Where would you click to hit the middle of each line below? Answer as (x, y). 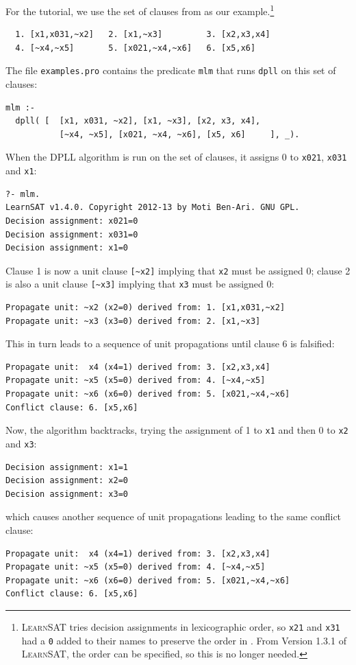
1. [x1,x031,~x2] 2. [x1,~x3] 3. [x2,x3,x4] (143, 35)
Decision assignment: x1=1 (67, 467)
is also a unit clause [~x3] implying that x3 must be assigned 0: (140, 284)
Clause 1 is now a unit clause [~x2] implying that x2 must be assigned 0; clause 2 (178, 270)
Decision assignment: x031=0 (72, 234)
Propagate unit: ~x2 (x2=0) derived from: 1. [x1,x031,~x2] (145, 308)
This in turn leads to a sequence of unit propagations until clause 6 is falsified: (170, 343)
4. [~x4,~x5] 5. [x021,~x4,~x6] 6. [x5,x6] (136, 48)
